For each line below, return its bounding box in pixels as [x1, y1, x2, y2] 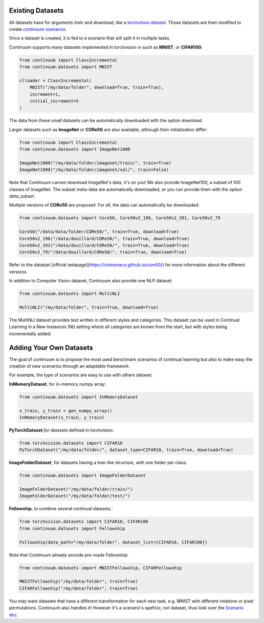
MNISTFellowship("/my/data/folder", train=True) [19, 579, 138, 584]
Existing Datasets [9, 6, 64, 15]
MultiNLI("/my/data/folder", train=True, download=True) [19, 304, 159, 310]
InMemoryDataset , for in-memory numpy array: [9, 381, 106, 387]
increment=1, [29, 91, 61, 97]
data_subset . [9, 193, 35, 199]
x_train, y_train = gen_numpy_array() [19, 408, 112, 414]
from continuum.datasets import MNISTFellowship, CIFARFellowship [19, 565, 182, 571]
